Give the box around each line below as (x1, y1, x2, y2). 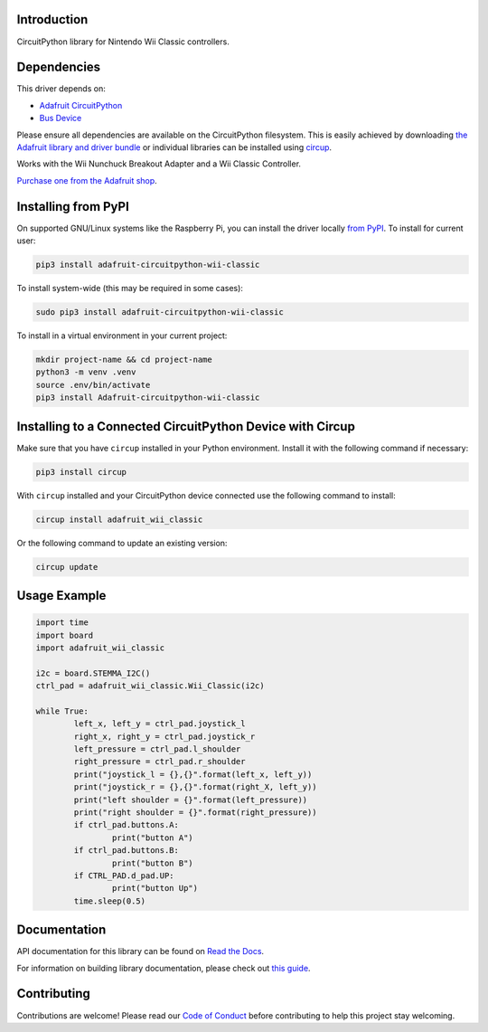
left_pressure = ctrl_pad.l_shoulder (73, 744, 241, 754)
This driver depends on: (16, 83, 106, 94)
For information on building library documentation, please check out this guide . (16, 962, 311, 973)
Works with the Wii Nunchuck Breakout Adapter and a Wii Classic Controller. (16, 158, 302, 169)
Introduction (16, 12, 89, 27)
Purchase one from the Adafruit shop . (16, 175, 157, 185)
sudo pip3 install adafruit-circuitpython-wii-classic (35, 308, 284, 317)
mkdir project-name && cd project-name (35, 354, 212, 365)
